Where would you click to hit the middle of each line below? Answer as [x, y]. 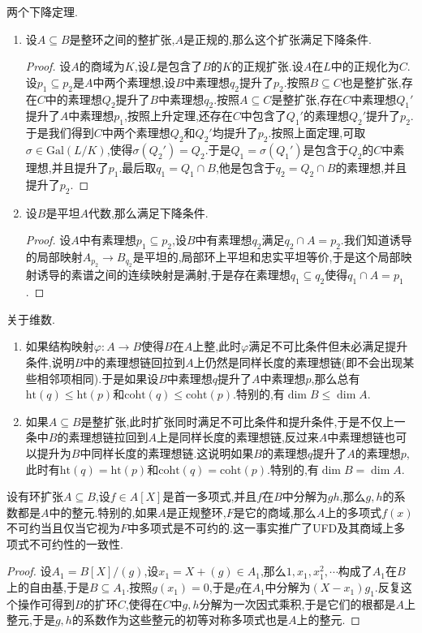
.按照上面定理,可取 [317, 133]
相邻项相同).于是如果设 [98, 378]
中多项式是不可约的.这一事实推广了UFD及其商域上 [261, 528]
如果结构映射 [60, 346]
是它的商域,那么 [275, 512]
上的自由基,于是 [48, 587]
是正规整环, [196, 512]
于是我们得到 [60, 133]
